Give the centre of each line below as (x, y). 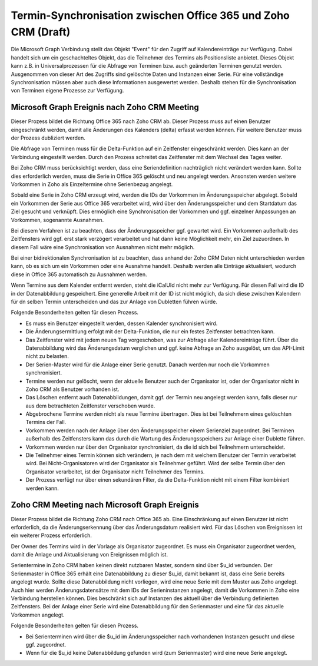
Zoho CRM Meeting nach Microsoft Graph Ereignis (105, 505)
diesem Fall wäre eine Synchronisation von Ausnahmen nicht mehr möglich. (103, 247)
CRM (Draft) (41, 32)
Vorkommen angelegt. (38, 615)
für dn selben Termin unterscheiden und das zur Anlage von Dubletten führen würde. (114, 302)
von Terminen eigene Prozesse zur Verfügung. (67, 91)
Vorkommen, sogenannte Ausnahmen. (57, 220)
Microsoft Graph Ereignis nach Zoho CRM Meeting (105, 107)
